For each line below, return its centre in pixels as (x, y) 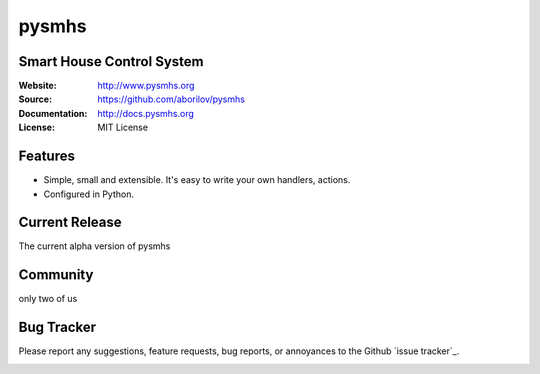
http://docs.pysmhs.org (146, 113)
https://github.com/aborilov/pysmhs (171, 99)
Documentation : (53, 113)
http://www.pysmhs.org (146, 86)
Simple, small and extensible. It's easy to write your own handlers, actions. (197, 180)
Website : (37, 86)
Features (46, 156)
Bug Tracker (57, 327)
